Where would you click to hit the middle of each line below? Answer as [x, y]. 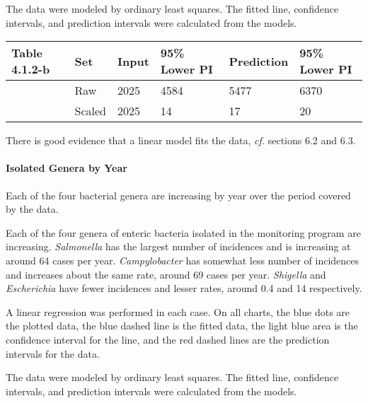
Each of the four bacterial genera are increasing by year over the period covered [178, 195]
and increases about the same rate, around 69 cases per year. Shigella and [166, 274]
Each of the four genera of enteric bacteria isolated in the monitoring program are [183, 232]
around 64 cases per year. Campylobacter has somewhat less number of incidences [183, 260]
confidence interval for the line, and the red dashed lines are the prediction [168, 339]
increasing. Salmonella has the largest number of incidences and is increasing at [178, 246]
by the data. [32, 209]
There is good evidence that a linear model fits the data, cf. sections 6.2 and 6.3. [181, 140]
